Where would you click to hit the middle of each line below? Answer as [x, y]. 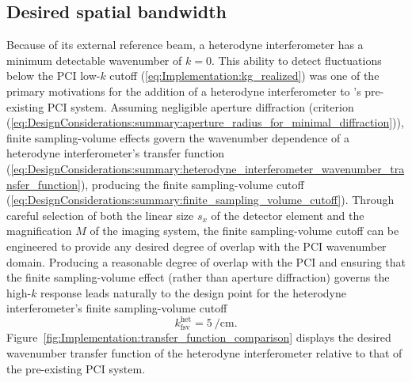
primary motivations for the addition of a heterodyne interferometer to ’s [184, 91]
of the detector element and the [288, 215]
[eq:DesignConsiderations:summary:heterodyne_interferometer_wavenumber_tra [208, 168]
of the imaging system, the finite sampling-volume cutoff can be [244, 231]
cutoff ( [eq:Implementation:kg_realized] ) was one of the [244, 76]
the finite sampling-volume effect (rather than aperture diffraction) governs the [198, 277]
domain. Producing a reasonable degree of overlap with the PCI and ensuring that [206, 261]
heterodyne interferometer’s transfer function [115, 153]
